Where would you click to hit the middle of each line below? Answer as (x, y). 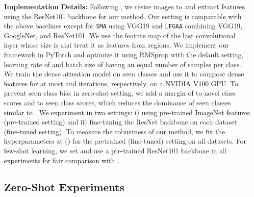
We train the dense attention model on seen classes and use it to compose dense (124, 74)
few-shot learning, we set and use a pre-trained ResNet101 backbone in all (115, 150)
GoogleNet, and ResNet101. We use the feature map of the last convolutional (120, 35)
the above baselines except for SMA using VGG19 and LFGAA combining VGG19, (123, 26)
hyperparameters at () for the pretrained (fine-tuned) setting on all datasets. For (125, 141)
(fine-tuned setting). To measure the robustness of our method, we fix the (114, 131)
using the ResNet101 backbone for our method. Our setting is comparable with (123, 16)
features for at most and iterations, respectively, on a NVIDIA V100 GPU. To (121, 83)
